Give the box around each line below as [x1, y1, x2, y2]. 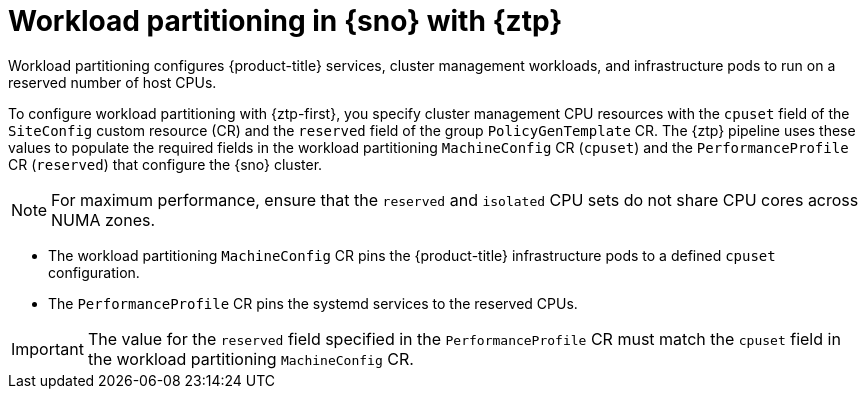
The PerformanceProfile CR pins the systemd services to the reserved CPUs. [48, 294, 578, 312]
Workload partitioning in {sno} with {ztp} [8, 4, 563, 38]
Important [11, 338, 84, 359]
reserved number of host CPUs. [8, 73, 217, 91]
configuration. [48, 263, 140, 281]
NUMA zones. [51, 209, 156, 230]
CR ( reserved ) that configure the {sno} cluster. [8, 155, 323, 173]
